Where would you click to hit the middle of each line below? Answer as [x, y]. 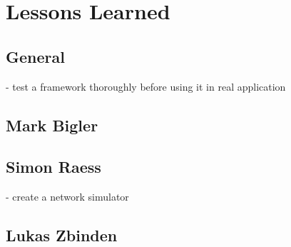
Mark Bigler [52, 125]
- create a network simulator [67, 197]
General [35, 56]
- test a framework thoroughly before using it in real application [146, 86]
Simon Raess [53, 167]
